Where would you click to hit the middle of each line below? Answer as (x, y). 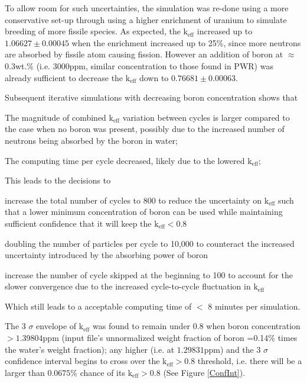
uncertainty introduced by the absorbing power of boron (107, 255)
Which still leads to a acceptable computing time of (98, 306)
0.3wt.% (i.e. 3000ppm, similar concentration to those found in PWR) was (139, 65)
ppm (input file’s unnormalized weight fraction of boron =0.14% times (170, 338)
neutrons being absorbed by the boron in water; (91, 140)
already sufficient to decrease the (64, 77)
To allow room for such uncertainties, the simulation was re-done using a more (147, 8)
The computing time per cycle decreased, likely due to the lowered (125, 160)
